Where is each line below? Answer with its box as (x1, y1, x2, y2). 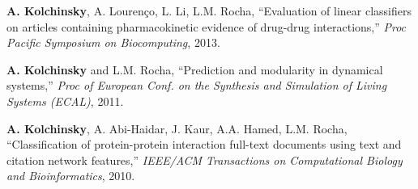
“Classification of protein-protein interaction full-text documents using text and (6, 136, 402, 153)
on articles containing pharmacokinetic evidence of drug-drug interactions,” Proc (6, 18, 407, 35)
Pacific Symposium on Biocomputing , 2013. (6, 34, 220, 51)
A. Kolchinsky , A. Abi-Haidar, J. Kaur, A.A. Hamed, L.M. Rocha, (6, 120, 348, 136)
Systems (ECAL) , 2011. (6, 92, 124, 109)
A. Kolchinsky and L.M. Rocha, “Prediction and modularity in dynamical (6, 61, 383, 78)
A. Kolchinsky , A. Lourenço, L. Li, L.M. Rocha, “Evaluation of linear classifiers (6, 2, 412, 19)
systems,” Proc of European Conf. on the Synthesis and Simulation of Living (6, 77, 387, 94)
